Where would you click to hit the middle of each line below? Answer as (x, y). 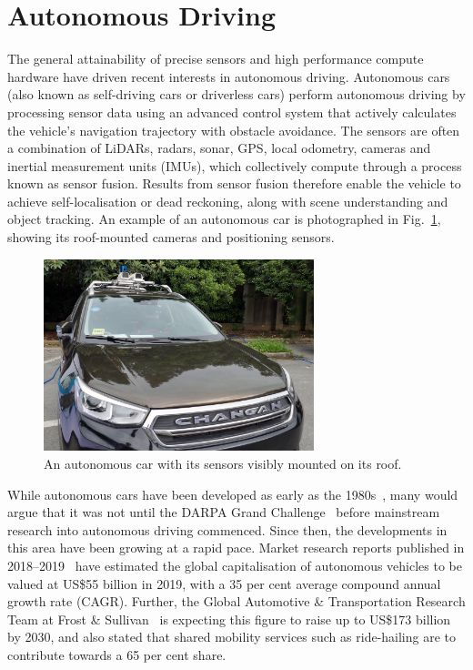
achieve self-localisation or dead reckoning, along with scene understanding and (228, 201)
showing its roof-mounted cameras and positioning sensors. (171, 237)
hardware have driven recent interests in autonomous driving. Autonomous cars (229, 76)
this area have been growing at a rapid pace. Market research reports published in (236, 548)
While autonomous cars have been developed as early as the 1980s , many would (233, 494)
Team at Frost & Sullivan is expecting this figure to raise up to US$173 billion (229, 619)
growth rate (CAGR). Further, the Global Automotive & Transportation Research (236, 601)
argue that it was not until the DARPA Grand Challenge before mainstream (224, 512)
